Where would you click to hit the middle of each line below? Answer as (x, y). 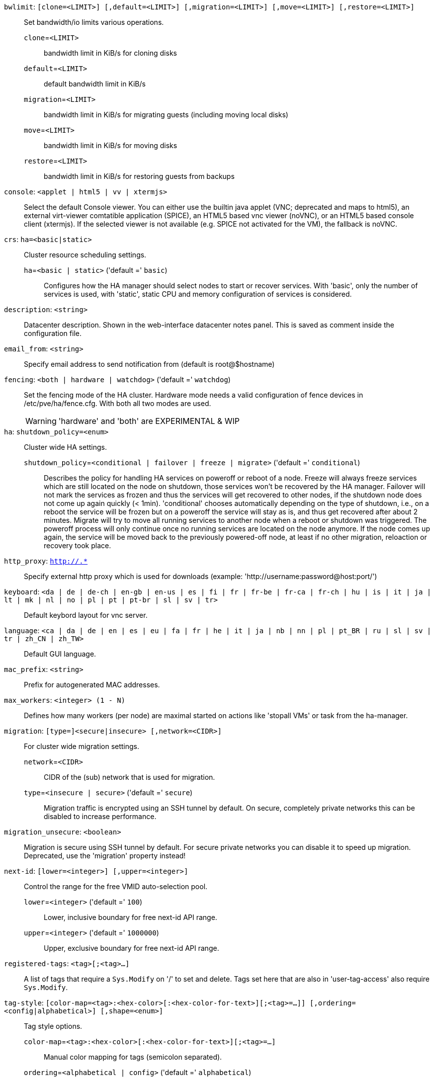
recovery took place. (78, 545)
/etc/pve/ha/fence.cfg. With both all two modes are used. (118, 403)
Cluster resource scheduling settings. (85, 255)
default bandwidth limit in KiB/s (95, 84)
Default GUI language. (60, 654)
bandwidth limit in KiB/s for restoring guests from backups (139, 176)
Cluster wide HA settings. (66, 447)
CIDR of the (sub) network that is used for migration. (130, 777)
